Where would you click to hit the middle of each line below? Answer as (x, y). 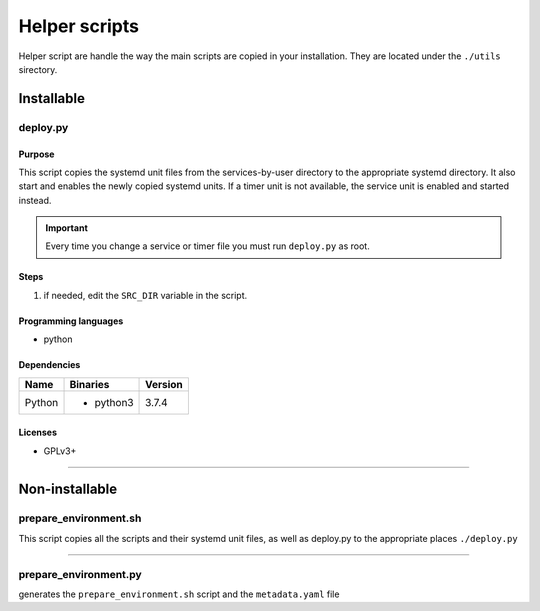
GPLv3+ (60, 451)
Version (164, 384)
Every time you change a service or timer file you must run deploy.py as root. (207, 246)
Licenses (38, 432)
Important (67, 228)
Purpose (36, 154)
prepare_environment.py (80, 574)
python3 (114, 402)
